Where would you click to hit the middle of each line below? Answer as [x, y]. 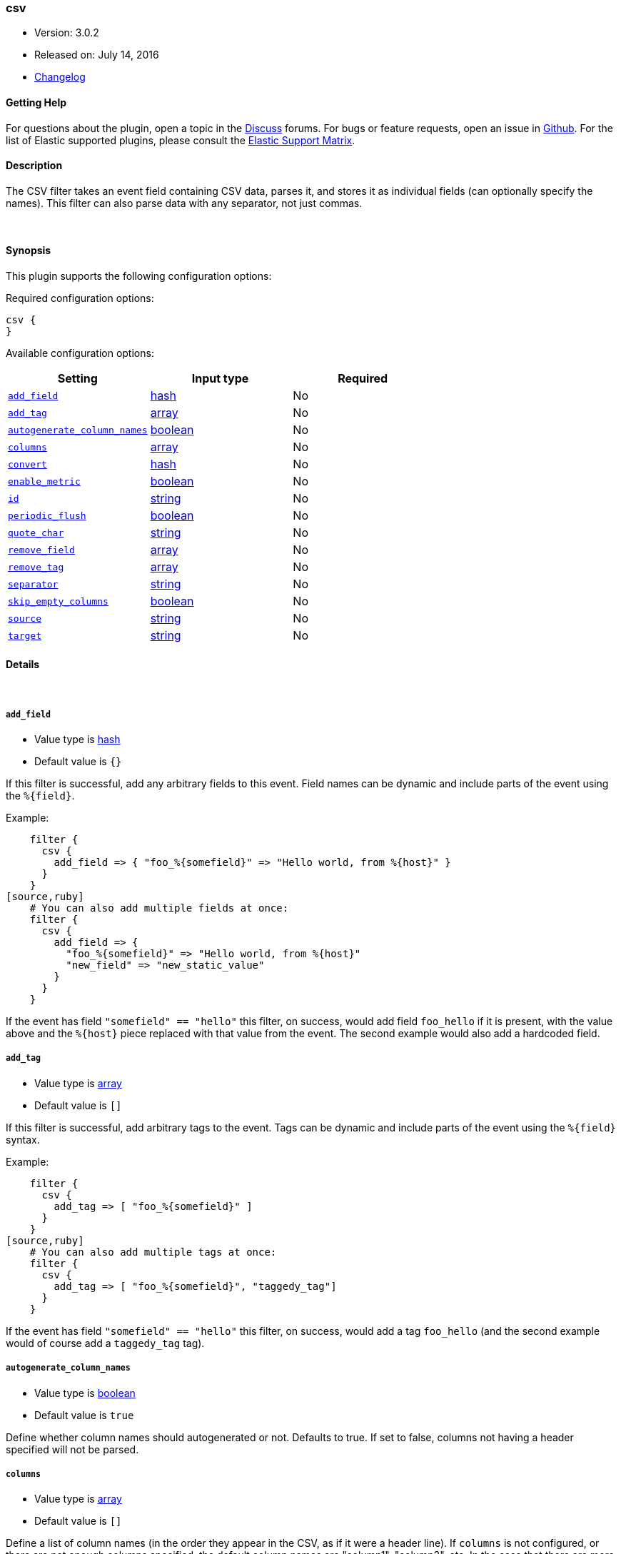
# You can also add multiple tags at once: [153, 1252]
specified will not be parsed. [72, 1449]
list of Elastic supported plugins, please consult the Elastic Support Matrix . [181, 140]
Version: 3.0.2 [67, 33]
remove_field [41, 550]
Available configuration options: [80, 353]
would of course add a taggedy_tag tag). [105, 1343]
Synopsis [29, 251]
